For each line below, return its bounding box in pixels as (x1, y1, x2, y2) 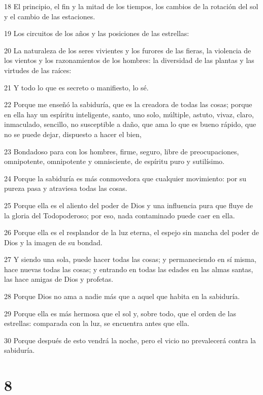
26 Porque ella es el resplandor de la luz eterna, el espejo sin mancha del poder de (4, 227, 259, 238)
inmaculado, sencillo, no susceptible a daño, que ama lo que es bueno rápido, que (4, 119, 256, 129)
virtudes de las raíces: (4, 64, 72, 75)
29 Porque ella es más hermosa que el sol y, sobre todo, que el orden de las (4, 308, 236, 318)
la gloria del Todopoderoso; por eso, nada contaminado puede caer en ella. (4, 210, 235, 220)
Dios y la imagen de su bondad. (4, 237, 103, 247)
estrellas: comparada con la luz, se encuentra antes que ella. (4, 318, 189, 328)
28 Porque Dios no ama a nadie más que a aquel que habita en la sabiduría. (4, 291, 240, 302)
